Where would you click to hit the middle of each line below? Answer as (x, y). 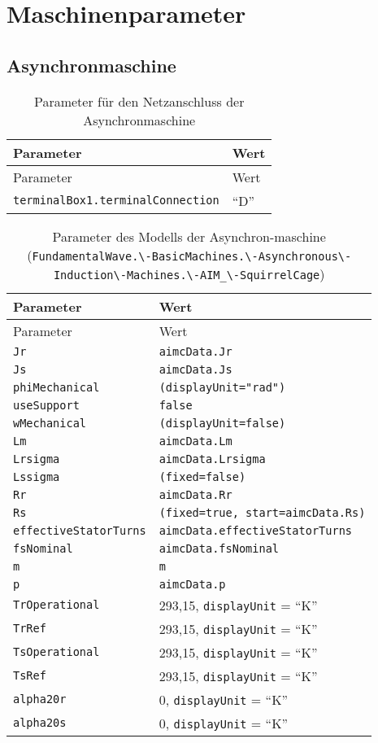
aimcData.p (192, 584)
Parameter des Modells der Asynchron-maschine (189, 236)
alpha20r (40, 699)
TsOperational (56, 652)
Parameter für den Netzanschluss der (139, 101)
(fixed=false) (202, 476)
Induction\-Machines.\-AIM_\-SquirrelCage (187, 275)
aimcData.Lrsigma (212, 459)
